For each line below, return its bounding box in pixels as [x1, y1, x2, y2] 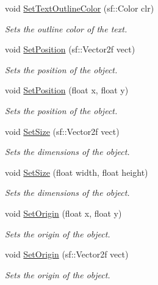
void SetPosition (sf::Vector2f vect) [5, 43, 135, 56]
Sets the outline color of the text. [5, 22, 127, 35]
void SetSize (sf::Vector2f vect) [5, 124, 120, 137]
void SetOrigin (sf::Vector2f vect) [5, 248, 129, 261]
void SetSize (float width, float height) [5, 165, 148, 178]
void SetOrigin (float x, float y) [5, 206, 122, 219]
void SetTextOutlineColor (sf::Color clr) [5, 2, 154, 14]
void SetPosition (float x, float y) [5, 84, 129, 96]
